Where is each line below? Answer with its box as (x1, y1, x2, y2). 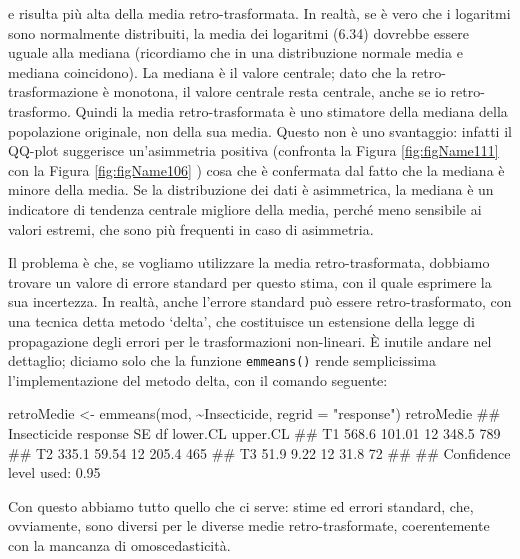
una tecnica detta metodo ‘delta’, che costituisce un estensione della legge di (8, 310, 475, 331)
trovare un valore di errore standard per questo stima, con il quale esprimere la (8, 271, 492, 292)
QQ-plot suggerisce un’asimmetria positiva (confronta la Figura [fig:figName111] (8, 140, 499, 161)
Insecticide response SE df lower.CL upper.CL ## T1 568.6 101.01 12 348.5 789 (8, 422, 501, 443)
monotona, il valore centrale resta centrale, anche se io (113, 81, 446, 102)
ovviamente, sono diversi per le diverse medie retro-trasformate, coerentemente (8, 515, 490, 536)
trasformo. (8, 100, 71, 121)
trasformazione (8, 81, 98, 102)
